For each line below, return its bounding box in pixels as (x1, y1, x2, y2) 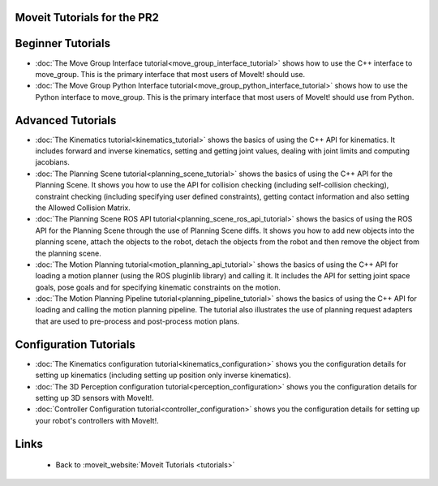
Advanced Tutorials (15, 114, 117, 127)
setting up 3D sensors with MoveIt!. (35, 393, 154, 402)
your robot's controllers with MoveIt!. (35, 415, 159, 425)
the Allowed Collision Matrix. (35, 203, 131, 213)
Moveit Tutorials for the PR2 (15, 11, 160, 24)
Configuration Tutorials (15, 338, 135, 351)
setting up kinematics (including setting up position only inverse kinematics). (35, 370, 291, 381)
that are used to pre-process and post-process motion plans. (35, 316, 239, 326)
